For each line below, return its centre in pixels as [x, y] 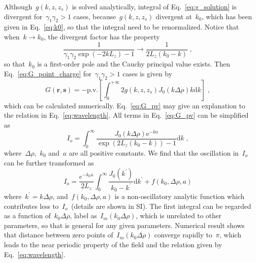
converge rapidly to [183, 235]
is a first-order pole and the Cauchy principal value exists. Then [134, 64]
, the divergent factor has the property [102, 36]
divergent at [174, 16]
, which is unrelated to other [178, 215]
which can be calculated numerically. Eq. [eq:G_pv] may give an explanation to [125, 105]
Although [18, 6]
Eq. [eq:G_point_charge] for [48, 74]
